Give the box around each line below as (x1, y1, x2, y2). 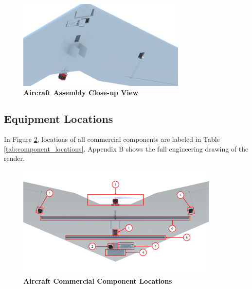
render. (4, 153, 25, 163)
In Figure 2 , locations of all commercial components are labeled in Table (4, 134, 220, 144)
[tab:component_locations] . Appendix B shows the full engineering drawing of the (4, 143, 249, 153)
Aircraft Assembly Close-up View (23, 87, 139, 98)
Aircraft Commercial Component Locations (23, 276, 172, 286)
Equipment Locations (4, 111, 113, 126)
